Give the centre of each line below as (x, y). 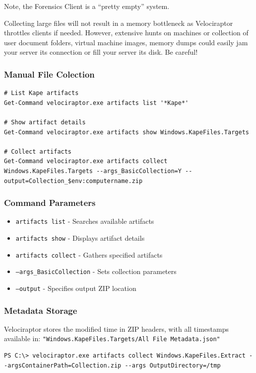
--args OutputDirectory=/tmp (173, 365)
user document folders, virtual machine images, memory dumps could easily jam (126, 42)
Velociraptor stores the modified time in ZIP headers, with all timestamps (116, 328)
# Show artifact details (45, 122)
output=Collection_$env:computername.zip (73, 181)
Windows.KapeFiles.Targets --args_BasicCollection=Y (93, 171)
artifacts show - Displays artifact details (80, 238)
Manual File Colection (49, 74)
